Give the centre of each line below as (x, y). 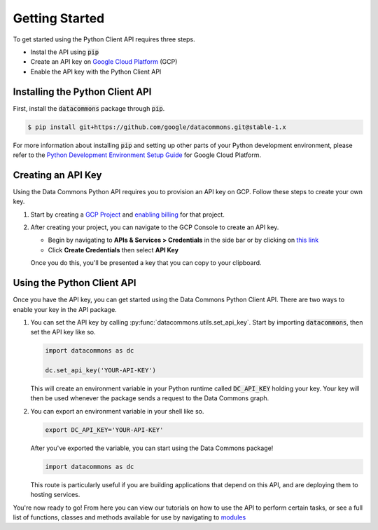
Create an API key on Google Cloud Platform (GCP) (104, 62)
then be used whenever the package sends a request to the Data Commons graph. (150, 398)
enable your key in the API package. (65, 309)
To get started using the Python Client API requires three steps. (104, 39)
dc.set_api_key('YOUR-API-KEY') (101, 371)
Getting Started (59, 18)
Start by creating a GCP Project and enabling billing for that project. (128, 215)
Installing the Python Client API (82, 91)
